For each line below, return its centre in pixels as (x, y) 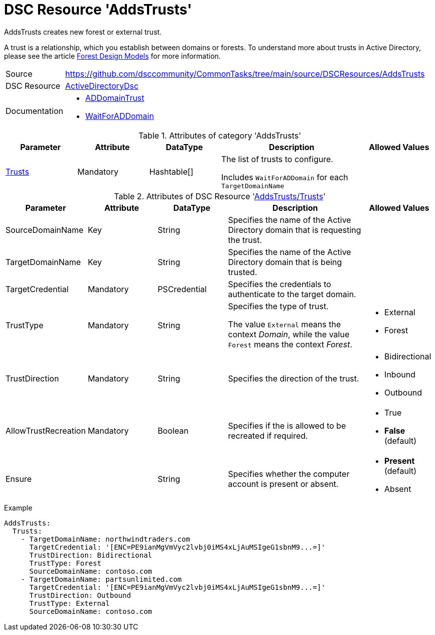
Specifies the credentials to (279, 284)
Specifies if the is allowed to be (287, 425)
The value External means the (284, 324)
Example (18, 507)
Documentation (34, 111)
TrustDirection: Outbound (80, 595)
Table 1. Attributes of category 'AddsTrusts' (220, 135)
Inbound (400, 374)
